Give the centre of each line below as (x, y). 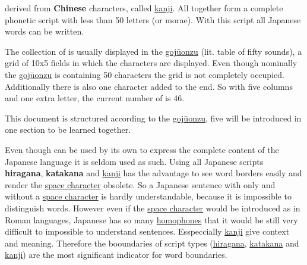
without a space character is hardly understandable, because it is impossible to (148, 196)
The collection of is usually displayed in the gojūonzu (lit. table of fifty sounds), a (153, 51)
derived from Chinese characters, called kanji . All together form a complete (144, 8)
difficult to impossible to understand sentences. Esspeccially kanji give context (147, 231)
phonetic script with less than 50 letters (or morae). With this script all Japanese (153, 19)
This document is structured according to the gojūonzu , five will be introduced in (153, 118)
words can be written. (45, 31)
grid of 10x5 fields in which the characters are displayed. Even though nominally (151, 63)
